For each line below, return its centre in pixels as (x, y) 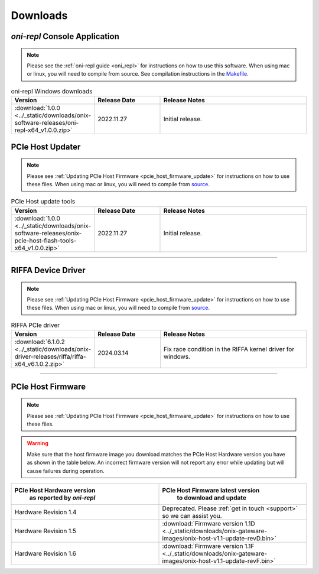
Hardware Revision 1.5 (45, 531)
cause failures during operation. (66, 471)
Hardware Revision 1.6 (45, 553)
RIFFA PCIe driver (35, 325)
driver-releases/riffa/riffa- (50, 356)
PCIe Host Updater (46, 147)
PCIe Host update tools (43, 202)
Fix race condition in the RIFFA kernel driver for (229, 349)
